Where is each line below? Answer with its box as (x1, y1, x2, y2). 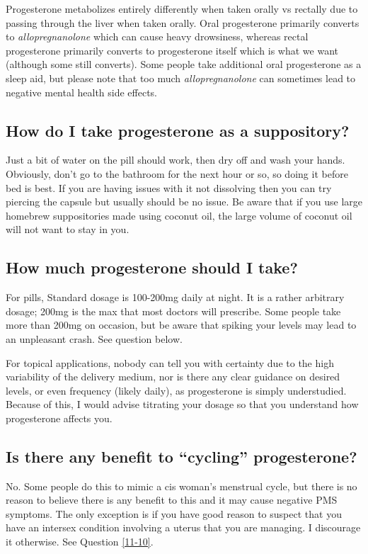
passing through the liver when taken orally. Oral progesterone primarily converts (6, 15, 360, 30)
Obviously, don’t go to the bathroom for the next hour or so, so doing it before (6, 166, 348, 181)
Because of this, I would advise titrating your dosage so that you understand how (6, 397, 359, 412)
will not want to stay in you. (6, 222, 130, 237)
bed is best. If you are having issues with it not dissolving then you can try (6, 180, 332, 195)
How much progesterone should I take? (6, 256, 298, 278)
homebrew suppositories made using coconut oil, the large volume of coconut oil (6, 208, 352, 222)
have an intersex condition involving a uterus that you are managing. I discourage (6, 520, 361, 535)
